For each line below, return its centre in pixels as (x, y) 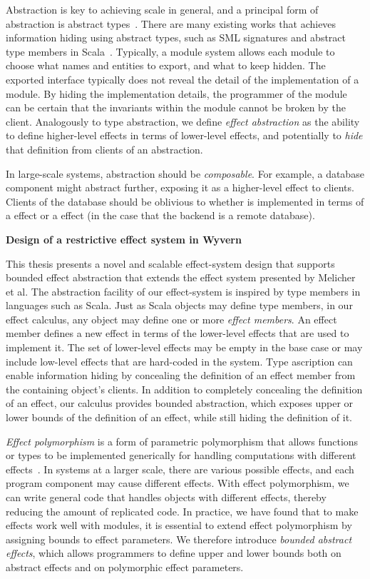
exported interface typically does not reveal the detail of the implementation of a (183, 79)
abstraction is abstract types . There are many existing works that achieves (171, 23)
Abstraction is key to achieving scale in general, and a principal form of (162, 9)
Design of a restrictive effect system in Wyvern (124, 239)
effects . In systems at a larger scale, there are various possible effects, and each (180, 469)
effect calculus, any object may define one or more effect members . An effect (171, 319)
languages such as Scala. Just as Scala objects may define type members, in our (179, 305)
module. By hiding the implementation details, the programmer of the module (176, 93)
